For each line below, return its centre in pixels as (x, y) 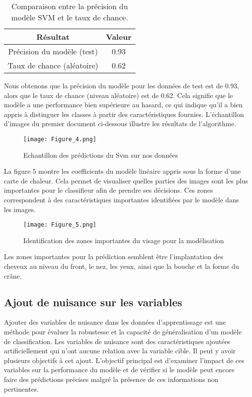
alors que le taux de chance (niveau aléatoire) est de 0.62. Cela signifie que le (118, 95)
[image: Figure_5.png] (60, 225)
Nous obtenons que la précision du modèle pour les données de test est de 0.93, (122, 85)
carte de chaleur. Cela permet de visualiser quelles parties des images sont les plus (126, 180)
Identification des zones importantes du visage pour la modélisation (124, 240)
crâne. (13, 275)
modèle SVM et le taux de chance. (70, 17)
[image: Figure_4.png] (60, 139)
